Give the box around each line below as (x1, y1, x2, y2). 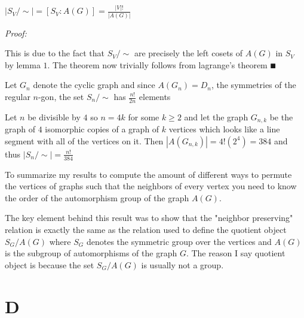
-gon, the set (38, 90, 84, 102)
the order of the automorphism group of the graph (5, 191, 189, 204)
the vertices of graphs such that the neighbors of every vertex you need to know (5, 180, 297, 192)
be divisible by (27, 110, 81, 123)
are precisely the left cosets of (134, 47, 243, 59)
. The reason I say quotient (186, 247, 285, 259)
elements (139, 90, 171, 102)
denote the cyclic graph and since (33, 78, 155, 91)
